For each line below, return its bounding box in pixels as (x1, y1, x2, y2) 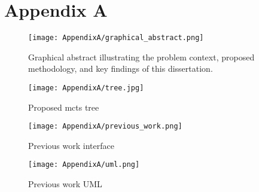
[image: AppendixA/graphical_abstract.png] (28, 33, 204, 42)
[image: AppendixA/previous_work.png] (28, 122, 182, 131)
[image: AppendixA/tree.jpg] (28, 83, 144, 92)
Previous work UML (28, 178, 102, 190)
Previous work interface (28, 139, 114, 151)
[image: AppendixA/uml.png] (28, 160, 140, 169)
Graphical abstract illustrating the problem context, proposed (28, 50, 255, 63)
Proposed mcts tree (28, 100, 99, 113)
